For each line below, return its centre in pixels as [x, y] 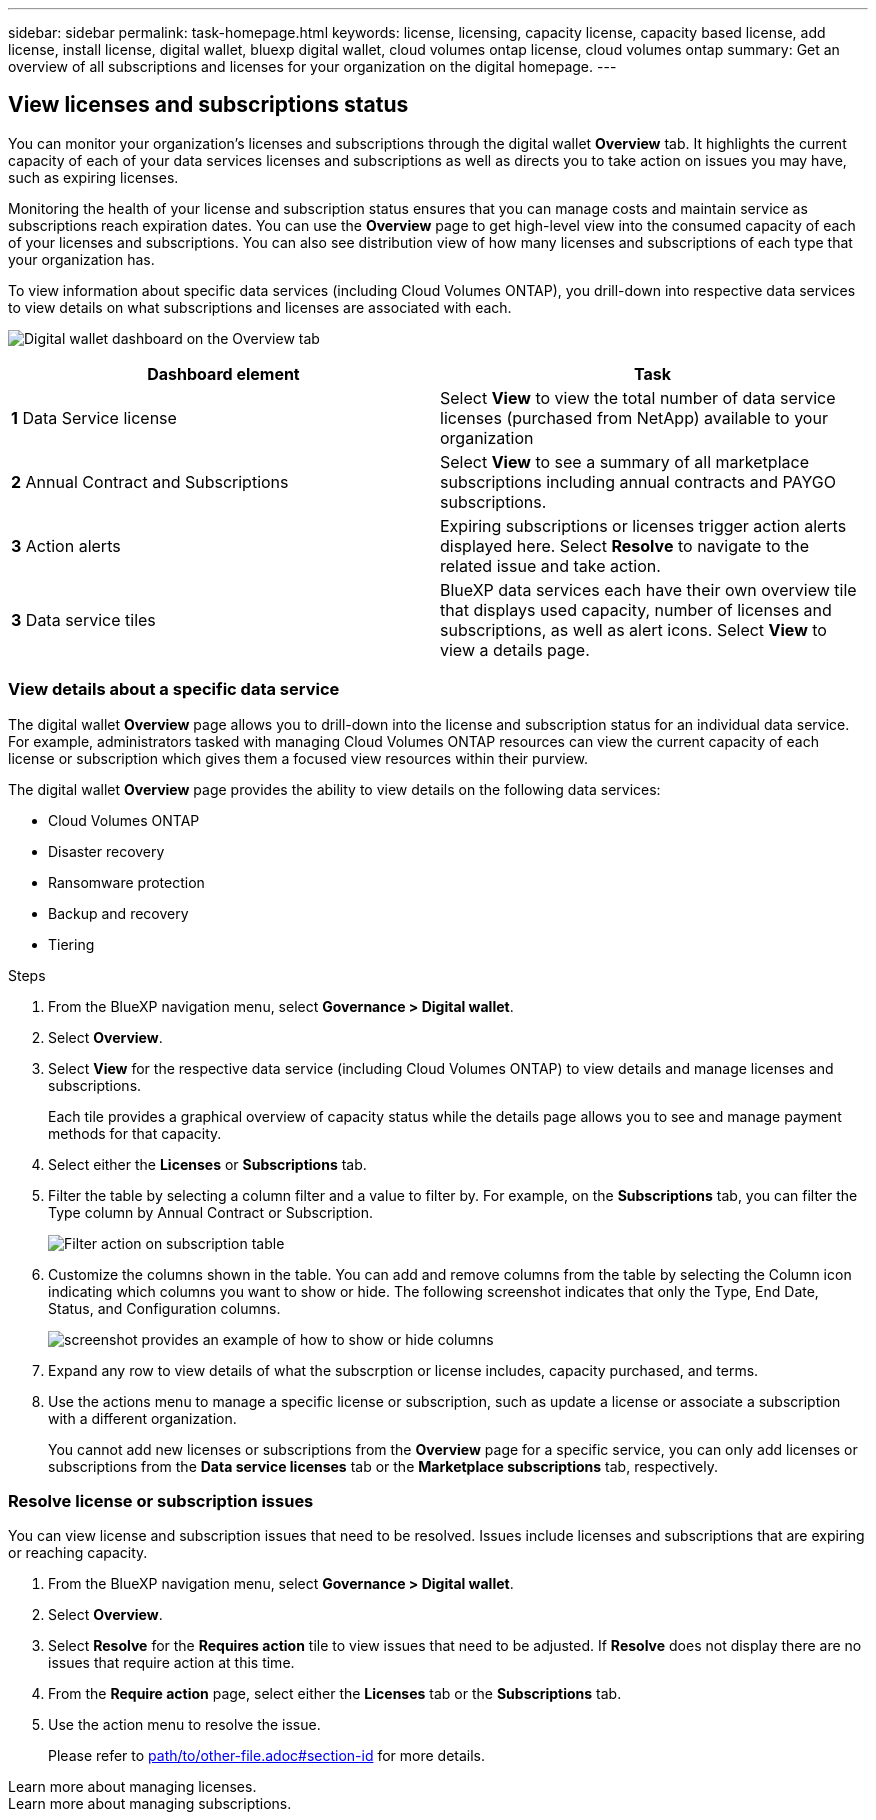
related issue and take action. [550, 565]
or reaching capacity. [78, 1553]
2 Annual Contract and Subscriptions [150, 481]
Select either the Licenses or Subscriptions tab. [207, 1164]
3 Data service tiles [83, 619]
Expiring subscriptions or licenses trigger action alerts [643, 525]
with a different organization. [142, 1418]
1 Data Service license [94, 417]
